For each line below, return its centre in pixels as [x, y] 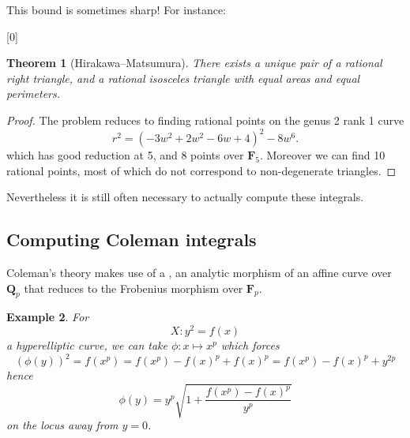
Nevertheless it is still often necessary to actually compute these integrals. [185, 197]
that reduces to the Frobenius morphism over [134, 288]
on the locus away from [62, 425]
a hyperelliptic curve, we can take [87, 345]
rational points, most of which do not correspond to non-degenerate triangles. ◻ [201, 170]
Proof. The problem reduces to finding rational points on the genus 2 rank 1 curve [205, 120]
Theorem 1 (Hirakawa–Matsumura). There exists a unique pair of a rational [194, 63]
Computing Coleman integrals [132, 240]
